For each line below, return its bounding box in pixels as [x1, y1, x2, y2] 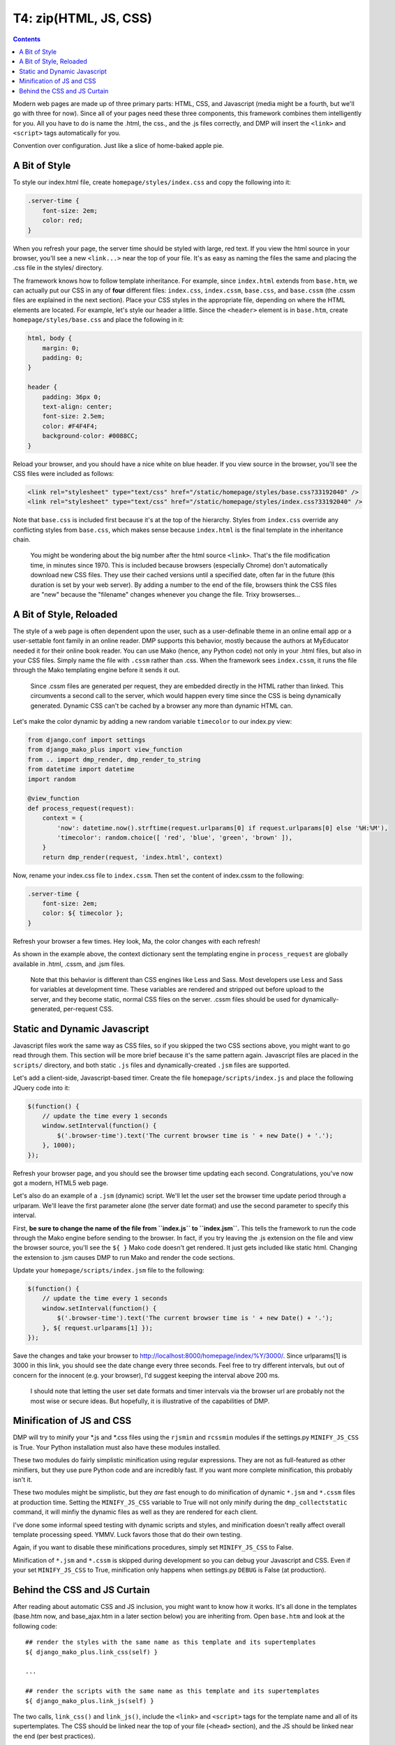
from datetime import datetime [27, 765, 135, 773]
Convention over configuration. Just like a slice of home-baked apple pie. [13, 142, 225, 150]
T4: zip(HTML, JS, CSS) [13, 10, 153, 26]
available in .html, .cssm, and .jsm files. [13, 960, 126, 968]
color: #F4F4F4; [42, 422, 98, 430]
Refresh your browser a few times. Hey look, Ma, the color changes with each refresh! [13, 937, 261, 945]
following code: [13, 1621, 57, 1630]
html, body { [27, 334, 73, 342]
